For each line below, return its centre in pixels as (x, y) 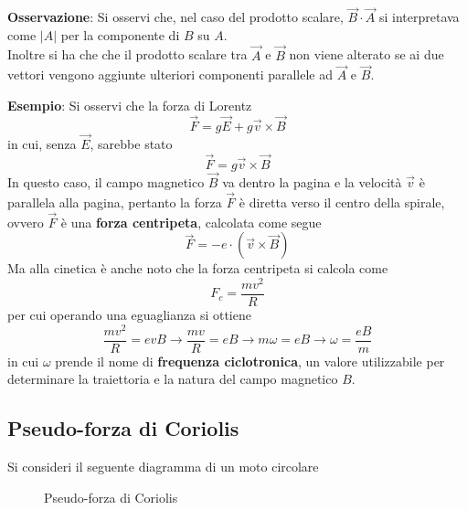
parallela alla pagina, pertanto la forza (115, 202)
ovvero (26, 222)
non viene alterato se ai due (366, 54)
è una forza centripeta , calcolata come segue (191, 222)
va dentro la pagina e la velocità (312, 182)
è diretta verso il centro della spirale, (342, 202)
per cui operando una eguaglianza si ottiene (129, 315)
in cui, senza (42, 144)
